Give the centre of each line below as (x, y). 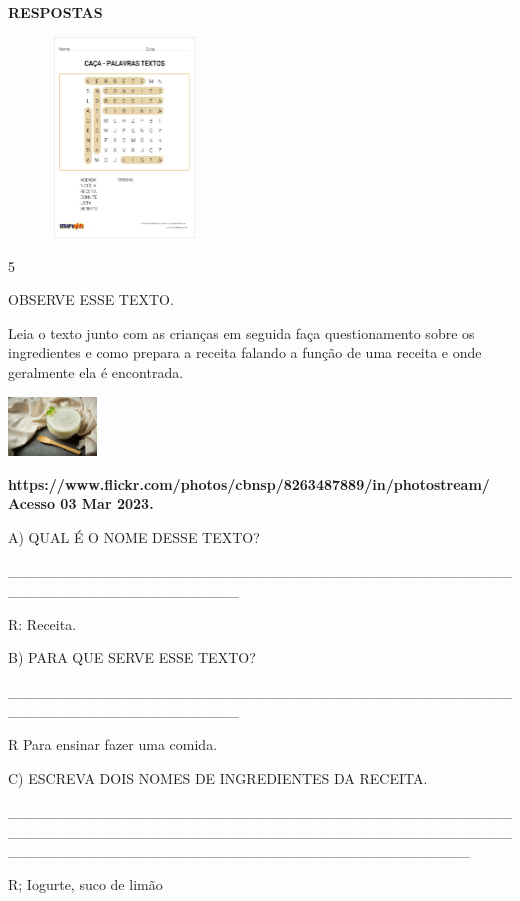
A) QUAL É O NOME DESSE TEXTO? (134, 536)
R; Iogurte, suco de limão (85, 883)
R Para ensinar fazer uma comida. (113, 743)
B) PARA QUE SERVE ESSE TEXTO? (132, 657)
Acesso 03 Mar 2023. (81, 503)
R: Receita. (42, 623)
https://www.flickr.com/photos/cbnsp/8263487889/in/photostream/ (249, 483)
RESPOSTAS (55, 12)
